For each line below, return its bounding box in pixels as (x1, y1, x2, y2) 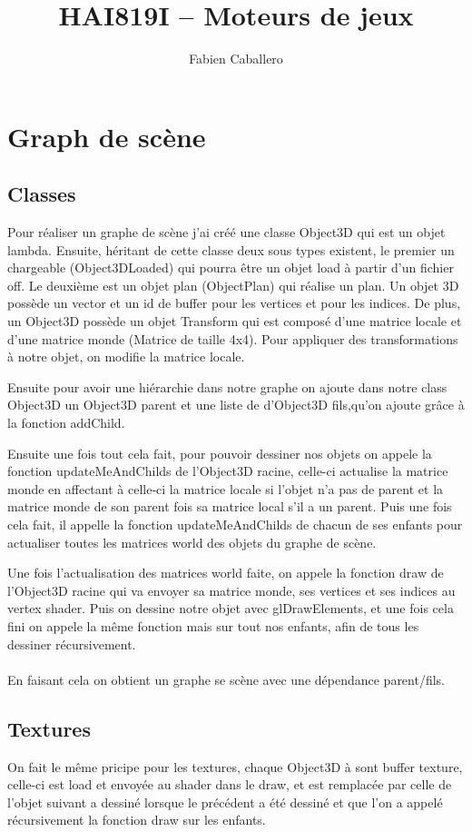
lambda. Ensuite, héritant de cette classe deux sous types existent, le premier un (7, 240, 455, 259)
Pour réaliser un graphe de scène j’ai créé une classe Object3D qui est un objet (7, 223, 446, 242)
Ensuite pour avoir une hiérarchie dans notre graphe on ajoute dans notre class (7, 377, 447, 396)
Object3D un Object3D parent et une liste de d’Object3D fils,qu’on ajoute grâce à (7, 395, 465, 414)
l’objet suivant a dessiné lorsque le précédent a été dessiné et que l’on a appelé (7, 792, 443, 811)
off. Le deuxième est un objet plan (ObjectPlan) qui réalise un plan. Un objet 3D (7, 275, 459, 294)
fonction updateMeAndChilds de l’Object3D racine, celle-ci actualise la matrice (7, 461, 448, 480)
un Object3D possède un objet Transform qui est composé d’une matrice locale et (7, 312, 462, 331)
